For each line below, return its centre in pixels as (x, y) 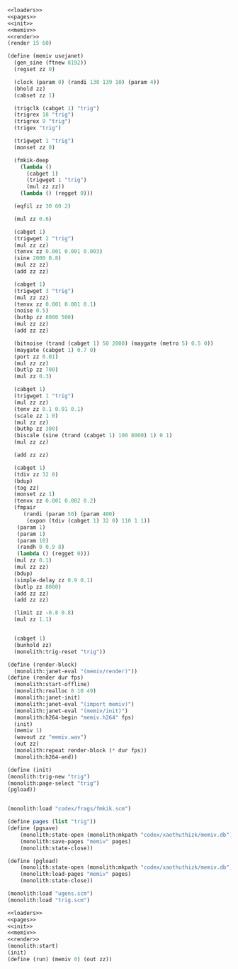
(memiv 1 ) (28, 731)
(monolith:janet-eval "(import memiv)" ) (74, 704)
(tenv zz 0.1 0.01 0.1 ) (49, 409)
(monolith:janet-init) (47, 697)
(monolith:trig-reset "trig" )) (60, 652)
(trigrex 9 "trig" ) (42, 122)
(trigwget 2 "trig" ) (44, 238)
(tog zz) (27, 488)
